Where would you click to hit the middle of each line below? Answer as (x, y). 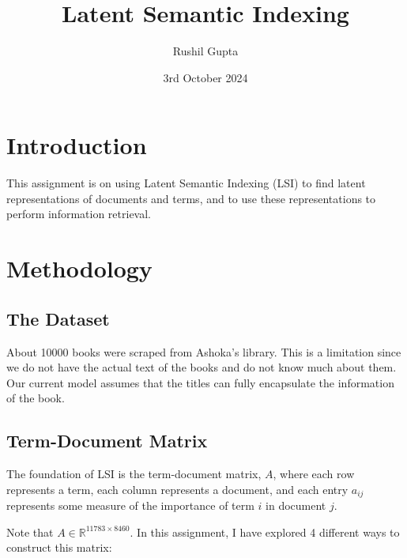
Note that (30, 532)
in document (296, 505)
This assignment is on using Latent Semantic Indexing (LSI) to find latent (186, 183)
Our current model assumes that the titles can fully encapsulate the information (200, 382)
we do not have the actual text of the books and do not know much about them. (202, 367)
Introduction (77, 145)
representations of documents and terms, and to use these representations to (191, 198)
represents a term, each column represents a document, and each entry (177, 489)
